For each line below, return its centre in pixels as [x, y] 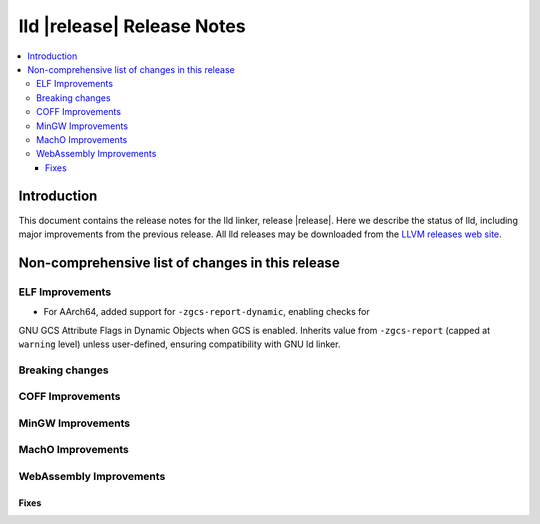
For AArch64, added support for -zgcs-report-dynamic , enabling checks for [206, 312]
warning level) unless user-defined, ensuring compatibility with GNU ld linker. [179, 344]
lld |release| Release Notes [132, 26]
